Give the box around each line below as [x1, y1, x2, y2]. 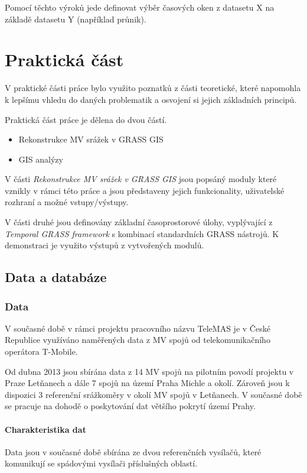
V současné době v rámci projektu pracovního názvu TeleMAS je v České [5, 322, 270, 334]
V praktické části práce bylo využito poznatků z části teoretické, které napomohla [5, 82, 301, 94]
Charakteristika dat [5, 423, 86, 435]
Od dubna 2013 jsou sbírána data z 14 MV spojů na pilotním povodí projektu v [5, 365, 294, 377]
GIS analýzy [18, 153, 63, 165]
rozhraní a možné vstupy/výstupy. [5, 196, 129, 208]
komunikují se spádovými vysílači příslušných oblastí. [5, 457, 198, 469]
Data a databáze [5, 268, 107, 286]
